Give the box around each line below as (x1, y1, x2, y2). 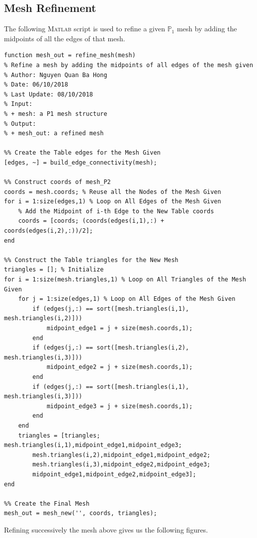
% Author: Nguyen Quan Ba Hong (4, 71, 107, 79)
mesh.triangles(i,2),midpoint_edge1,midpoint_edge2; (32, 451, 211, 458)
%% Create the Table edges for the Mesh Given (4, 149, 161, 157)
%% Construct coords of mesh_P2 (4, 179, 111, 186)
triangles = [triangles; (18, 432, 100, 439)
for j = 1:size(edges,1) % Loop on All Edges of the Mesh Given (18, 295, 236, 303)
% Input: (4, 100, 33, 108)
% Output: (4, 120, 36, 127)
